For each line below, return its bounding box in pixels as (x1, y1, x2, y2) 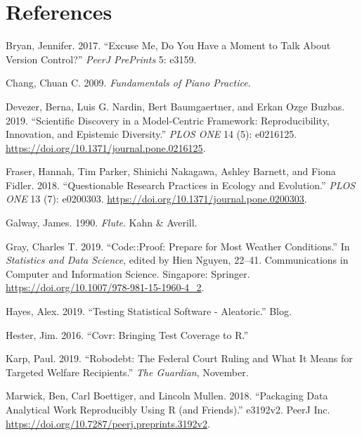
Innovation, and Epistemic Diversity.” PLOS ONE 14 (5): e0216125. (6, 127, 297, 141)
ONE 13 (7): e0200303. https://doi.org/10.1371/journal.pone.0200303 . (6, 191, 307, 206)
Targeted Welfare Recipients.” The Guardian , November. (6, 364, 249, 379)
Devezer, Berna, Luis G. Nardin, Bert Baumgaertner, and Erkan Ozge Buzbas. (6, 98, 345, 113)
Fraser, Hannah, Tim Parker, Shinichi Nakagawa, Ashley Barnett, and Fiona (6, 164, 336, 179)
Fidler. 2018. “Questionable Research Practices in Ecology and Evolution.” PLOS (6, 177, 356, 192)
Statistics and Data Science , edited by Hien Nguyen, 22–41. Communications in (6, 252, 349, 267)
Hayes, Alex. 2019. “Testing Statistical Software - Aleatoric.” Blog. (6, 304, 292, 319)
